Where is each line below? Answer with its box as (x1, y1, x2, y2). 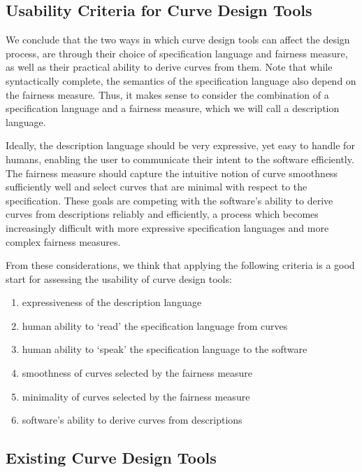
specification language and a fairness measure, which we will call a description (6, 101, 340, 116)
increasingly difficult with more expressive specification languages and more (6, 220, 329, 235)
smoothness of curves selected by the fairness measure (22, 366, 253, 380)
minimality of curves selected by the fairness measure (22, 389, 250, 403)
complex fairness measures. (6, 234, 121, 249)
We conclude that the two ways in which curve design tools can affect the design (6, 32, 350, 47)
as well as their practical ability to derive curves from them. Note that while (6, 60, 333, 74)
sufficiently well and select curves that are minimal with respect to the (6, 179, 307, 194)
